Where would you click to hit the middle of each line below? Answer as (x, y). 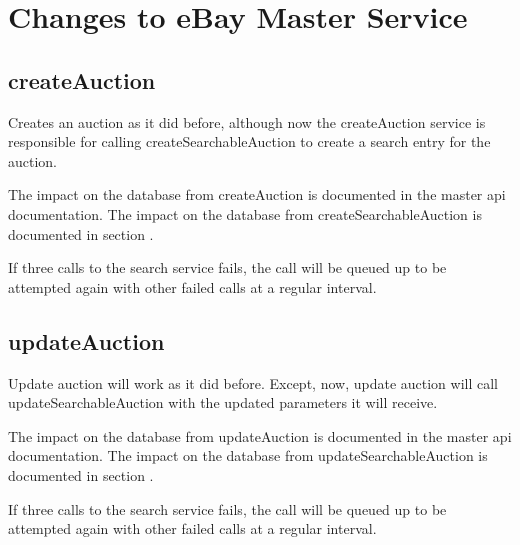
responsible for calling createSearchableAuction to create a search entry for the (249, 141)
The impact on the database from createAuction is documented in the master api (257, 194)
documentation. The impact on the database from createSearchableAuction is (245, 213)
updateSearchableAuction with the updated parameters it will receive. (223, 402)
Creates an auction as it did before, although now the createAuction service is (247, 121)
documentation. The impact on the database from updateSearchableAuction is (248, 455)
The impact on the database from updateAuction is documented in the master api (260, 435)
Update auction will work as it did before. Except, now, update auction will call (253, 382)
